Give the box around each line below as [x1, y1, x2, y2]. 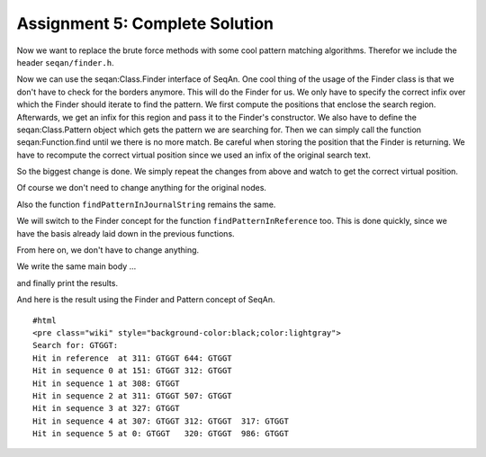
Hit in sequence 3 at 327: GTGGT [32, 403, 180, 414]
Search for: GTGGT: [32, 340, 119, 351]
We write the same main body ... [16, 261, 137, 272]
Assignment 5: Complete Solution [16, 13, 274, 33]
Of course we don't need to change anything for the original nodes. [16, 183, 267, 193]
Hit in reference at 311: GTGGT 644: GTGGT [32, 353, 233, 363]
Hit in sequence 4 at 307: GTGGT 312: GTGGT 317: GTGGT [32, 416, 290, 426]
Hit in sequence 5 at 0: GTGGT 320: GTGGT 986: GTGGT [32, 428, 290, 439]
